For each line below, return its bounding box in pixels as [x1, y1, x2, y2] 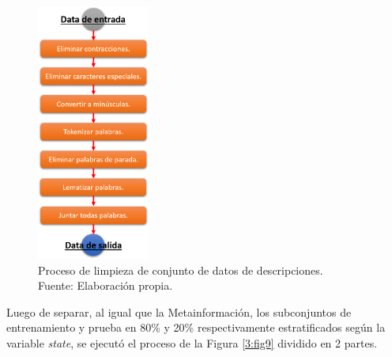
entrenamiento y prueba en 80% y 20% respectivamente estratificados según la [6, 319, 386, 336]
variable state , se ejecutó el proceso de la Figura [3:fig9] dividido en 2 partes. [6, 335, 378, 351]
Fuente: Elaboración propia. [38, 277, 173, 294]
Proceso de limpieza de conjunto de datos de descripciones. [38, 261, 323, 278]
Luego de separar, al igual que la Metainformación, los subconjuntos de [6, 303, 352, 320]
